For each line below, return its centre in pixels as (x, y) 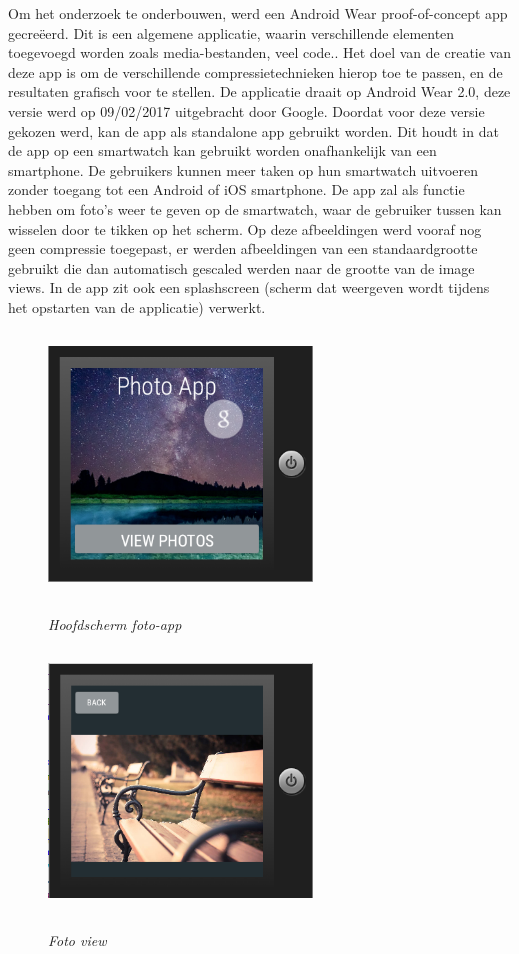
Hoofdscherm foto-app (115, 623)
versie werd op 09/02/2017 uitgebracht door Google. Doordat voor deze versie (246, 110)
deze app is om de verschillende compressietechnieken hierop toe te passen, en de (255, 71)
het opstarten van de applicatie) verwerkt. (137, 306)
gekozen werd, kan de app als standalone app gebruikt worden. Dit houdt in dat (253, 130)
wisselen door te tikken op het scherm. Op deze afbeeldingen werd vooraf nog (245, 228)
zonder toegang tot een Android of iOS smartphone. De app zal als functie (236, 189)
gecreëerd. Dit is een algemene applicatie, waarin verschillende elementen (231, 32)
